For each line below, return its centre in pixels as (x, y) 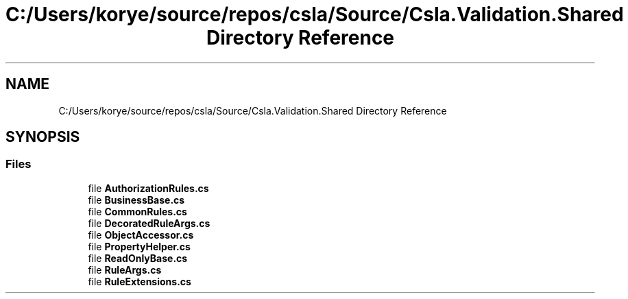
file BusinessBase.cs (136, 200)
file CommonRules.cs (137, 211)
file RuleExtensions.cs (140, 281)
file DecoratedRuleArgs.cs (149, 223)
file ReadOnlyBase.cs (138, 258)
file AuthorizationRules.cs (148, 188)
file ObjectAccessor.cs (141, 235)
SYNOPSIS (43, 137)
